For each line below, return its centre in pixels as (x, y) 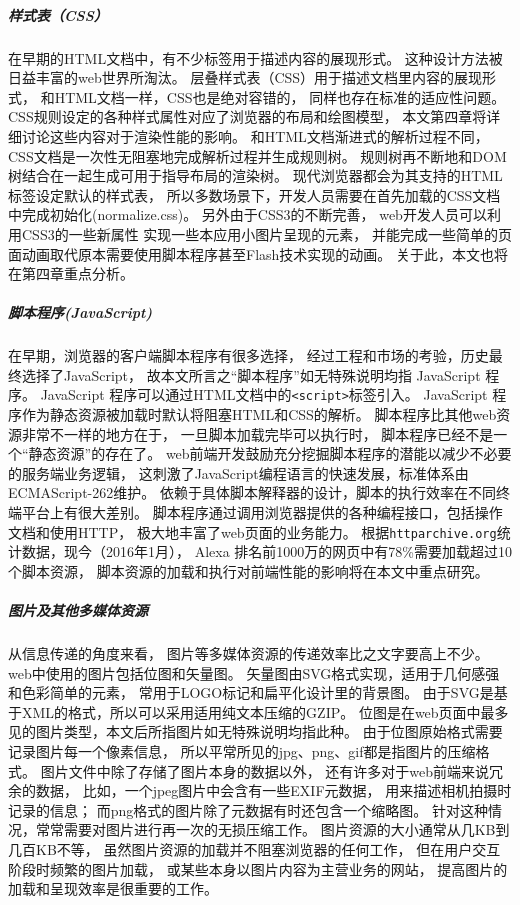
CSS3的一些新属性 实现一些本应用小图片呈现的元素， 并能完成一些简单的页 (266, 233)
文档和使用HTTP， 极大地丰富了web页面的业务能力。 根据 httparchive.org (252, 531)
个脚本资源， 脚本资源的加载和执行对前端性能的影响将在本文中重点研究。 (248, 570)
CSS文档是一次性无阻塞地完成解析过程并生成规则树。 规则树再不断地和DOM (257, 155)
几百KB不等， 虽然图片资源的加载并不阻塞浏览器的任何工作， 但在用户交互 (254, 849)
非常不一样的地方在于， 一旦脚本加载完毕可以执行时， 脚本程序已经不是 (257, 433)
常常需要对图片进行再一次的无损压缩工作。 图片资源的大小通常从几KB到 (272, 829)
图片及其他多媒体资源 (78, 610)
